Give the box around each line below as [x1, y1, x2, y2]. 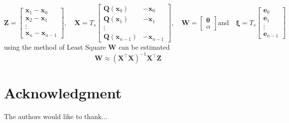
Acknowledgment [4, 83, 122, 103]
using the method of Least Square [4, 42, 106, 52]
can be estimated [118, 42, 170, 52]
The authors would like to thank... [4, 111, 108, 122]
